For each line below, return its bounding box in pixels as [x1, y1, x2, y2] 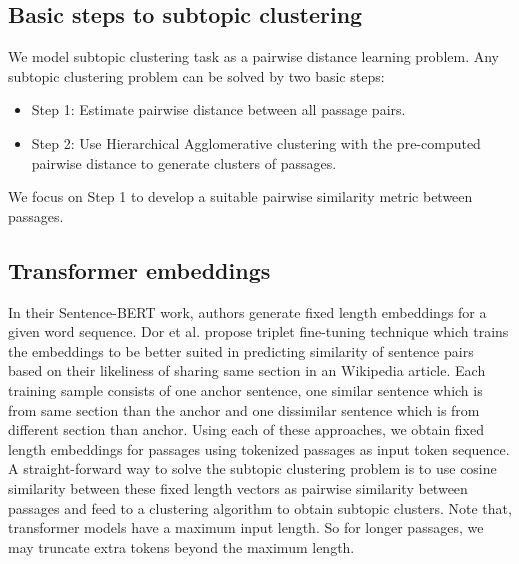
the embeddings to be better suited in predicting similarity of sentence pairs [8, 340, 474, 361]
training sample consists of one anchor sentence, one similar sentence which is [8, 379, 483, 400]
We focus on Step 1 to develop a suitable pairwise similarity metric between [8, 186, 473, 207]
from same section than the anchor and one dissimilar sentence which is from [8, 399, 480, 420]
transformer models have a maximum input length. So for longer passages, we [8, 517, 484, 538]
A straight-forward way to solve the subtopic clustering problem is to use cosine [8, 458, 497, 479]
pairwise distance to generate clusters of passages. [31, 152, 337, 173]
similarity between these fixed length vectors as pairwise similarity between [8, 477, 468, 498]
